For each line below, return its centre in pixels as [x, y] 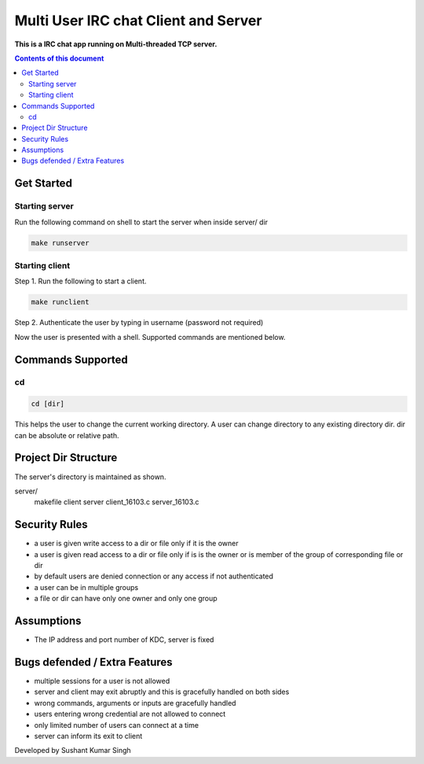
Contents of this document [59, 58]
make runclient [60, 302]
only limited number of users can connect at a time [117, 725]
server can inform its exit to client [88, 736]
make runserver [60, 243]
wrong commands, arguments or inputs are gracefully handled [135, 703]
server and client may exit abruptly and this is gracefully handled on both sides [162, 692]
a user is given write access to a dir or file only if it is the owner [136, 544]
